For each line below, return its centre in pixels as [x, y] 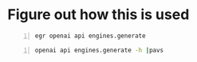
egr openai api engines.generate [90, 36]
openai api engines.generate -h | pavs [99, 50]
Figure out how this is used [98, 15]
